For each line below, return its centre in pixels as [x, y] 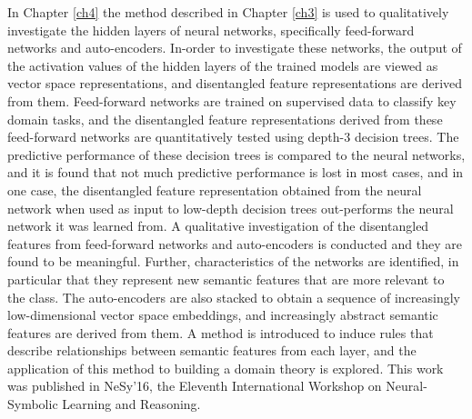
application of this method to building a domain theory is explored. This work [226, 368]
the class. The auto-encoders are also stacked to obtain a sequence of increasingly [234, 297]
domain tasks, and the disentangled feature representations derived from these [225, 119]
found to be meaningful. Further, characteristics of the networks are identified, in [233, 261]
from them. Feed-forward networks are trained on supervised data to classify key [232, 100]
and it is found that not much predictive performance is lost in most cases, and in [236, 172]
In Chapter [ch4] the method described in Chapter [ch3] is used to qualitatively [228, 12]
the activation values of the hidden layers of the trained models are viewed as [223, 65]
